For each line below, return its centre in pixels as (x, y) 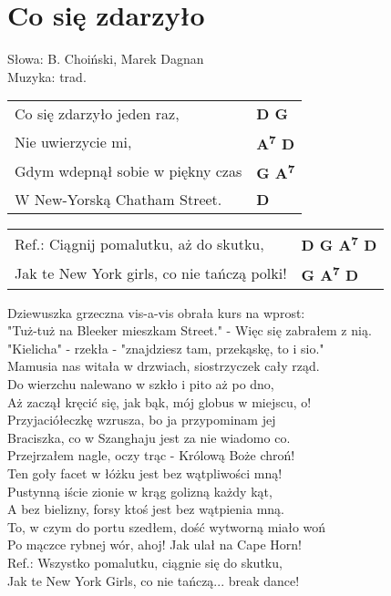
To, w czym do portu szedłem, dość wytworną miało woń (167, 526)
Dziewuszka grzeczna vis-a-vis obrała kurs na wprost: (156, 312)
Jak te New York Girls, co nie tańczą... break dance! (154, 580)
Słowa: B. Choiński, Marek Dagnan (106, 59)
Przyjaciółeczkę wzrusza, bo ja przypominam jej (142, 420)
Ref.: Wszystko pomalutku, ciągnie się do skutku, (145, 562)
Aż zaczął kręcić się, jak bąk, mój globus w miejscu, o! (159, 401)
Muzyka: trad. (47, 76)
